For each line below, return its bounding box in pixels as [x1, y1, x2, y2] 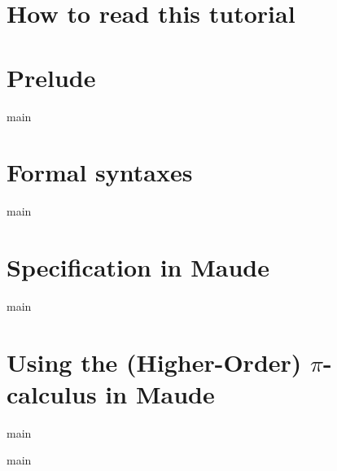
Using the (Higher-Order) [7, 345, 302, 378]
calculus [7, 377, 97, 410]
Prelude [7, 60, 96, 94]
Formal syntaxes [7, 155, 193, 189]
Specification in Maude [7, 251, 270, 283]
